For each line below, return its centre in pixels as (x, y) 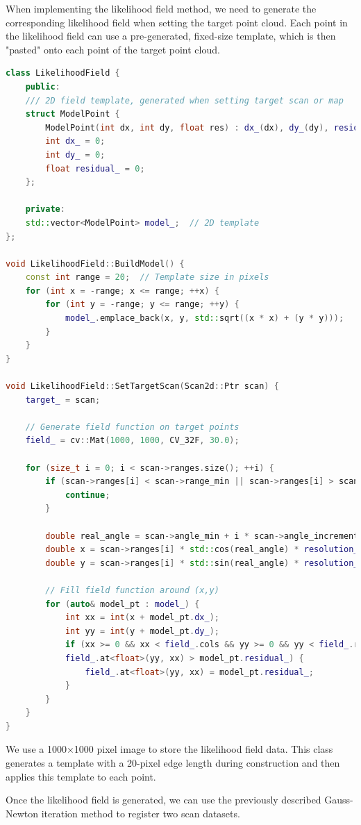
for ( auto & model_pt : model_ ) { (123, 604)
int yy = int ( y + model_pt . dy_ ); (142, 631)
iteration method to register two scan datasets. (141, 813)
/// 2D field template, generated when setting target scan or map (184, 100)
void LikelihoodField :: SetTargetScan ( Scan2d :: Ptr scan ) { (142, 386)
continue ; (87, 495)
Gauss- (339, 800)
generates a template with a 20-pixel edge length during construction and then (173, 763)
